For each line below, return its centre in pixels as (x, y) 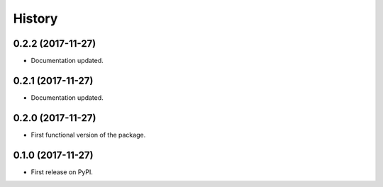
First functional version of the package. (88, 135)
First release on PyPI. (62, 172)
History (35, 18)
